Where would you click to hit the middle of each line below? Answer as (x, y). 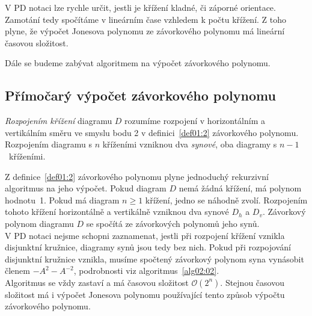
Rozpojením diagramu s (48, 144)
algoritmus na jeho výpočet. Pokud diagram (86, 188)
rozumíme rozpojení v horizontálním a (195, 121)
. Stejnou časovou (252, 282)
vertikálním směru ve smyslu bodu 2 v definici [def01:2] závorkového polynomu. (152, 132)
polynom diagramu (39, 223)
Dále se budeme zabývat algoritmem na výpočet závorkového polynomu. (138, 63)
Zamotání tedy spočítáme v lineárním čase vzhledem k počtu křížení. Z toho (146, 19)
